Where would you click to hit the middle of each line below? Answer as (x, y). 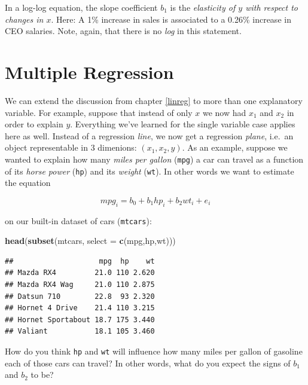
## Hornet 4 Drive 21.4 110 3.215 (80, 308)
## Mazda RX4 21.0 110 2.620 (80, 273)
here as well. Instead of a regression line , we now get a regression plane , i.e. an (149, 135)
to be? (42, 375)
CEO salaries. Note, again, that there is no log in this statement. (123, 31)
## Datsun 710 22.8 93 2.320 (80, 296)
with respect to (272, 7)
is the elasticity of (203, 7)
